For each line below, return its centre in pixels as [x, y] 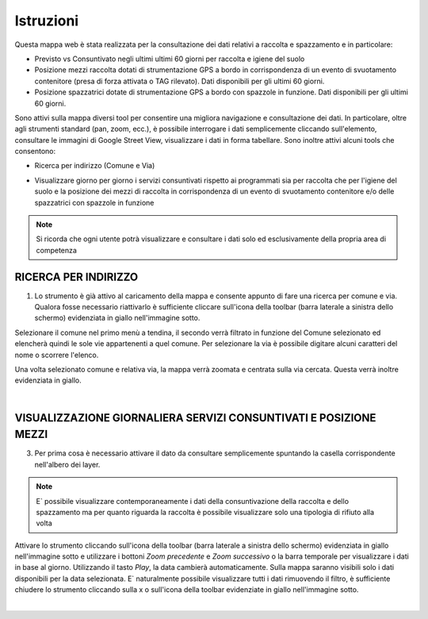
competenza [56, 250]
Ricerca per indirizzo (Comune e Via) [95, 166]
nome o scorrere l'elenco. [57, 355]
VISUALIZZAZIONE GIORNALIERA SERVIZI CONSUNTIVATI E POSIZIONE [195, 418]
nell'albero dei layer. [67, 464]
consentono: [35, 152]
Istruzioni [47, 21]
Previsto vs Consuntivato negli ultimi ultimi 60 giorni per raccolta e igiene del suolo [170, 59]
